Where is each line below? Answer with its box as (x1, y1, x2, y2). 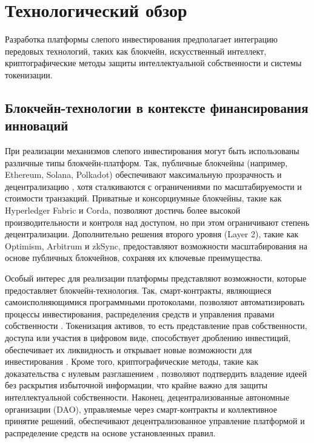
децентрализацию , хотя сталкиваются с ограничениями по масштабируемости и (5, 180, 302, 192)
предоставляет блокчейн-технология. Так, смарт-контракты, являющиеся (5, 283, 272, 296)
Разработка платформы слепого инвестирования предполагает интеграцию (5, 33, 278, 46)
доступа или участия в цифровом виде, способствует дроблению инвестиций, (5, 331, 291, 343)
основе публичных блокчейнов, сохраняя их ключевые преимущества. (5, 251, 263, 264)
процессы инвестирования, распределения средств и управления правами (5, 307, 275, 320)
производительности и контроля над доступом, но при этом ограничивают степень (5, 215, 310, 228)
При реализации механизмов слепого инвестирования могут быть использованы (5, 144, 299, 157)
